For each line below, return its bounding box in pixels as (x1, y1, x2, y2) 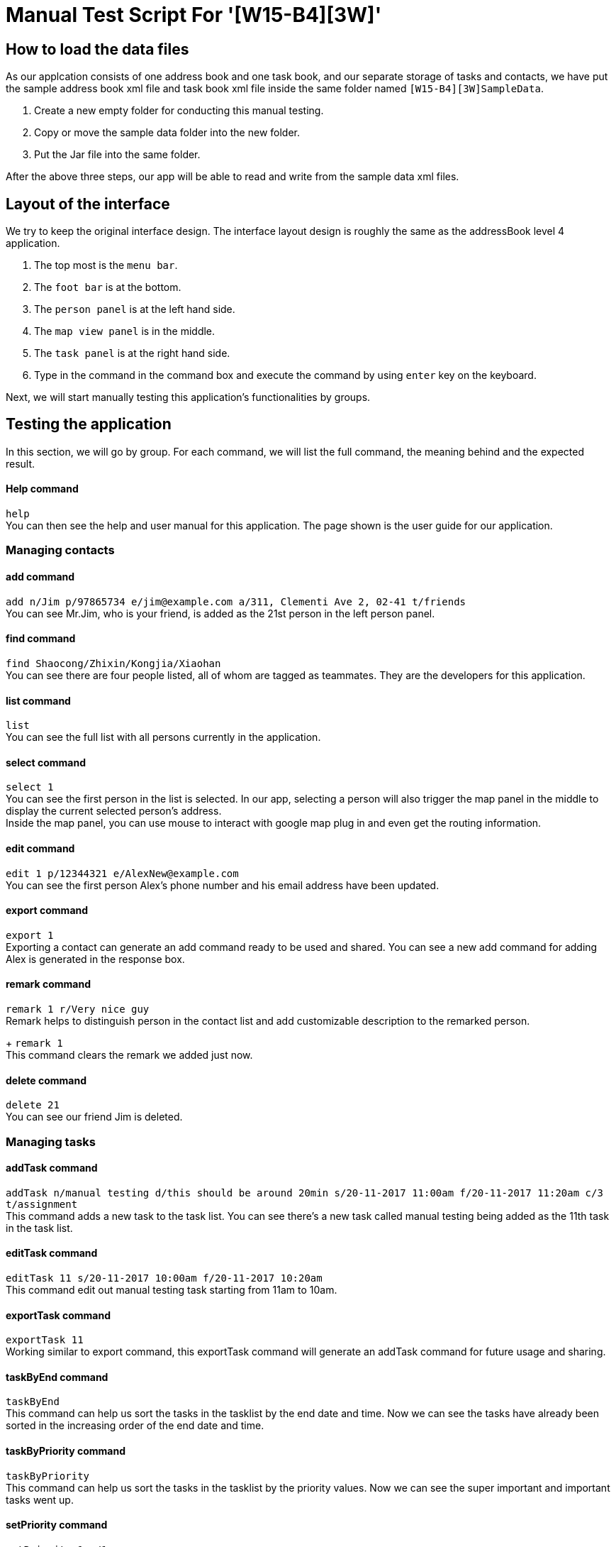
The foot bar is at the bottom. (34, 281, 181, 294)
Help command (6, 483, 79, 495)
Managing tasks (6, 1134, 96, 1149)
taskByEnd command (6, 1370, 108, 1383)
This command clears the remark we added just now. (6, 1048, 253, 1061)
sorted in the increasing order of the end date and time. (6, 1419, 264, 1432)
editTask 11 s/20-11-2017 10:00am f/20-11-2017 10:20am (6, 1272, 323, 1284)
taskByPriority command (6, 1445, 126, 1458)
